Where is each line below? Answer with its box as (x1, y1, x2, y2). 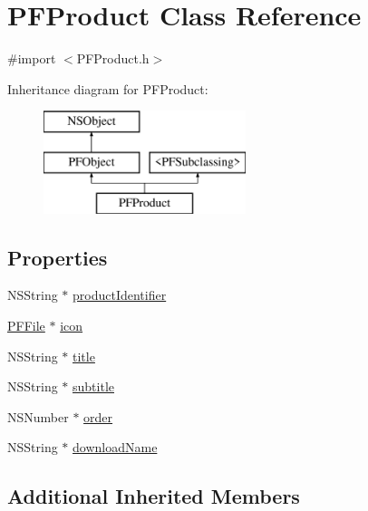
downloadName (73, 438, 158, 457)
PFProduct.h (76, 49, 150, 68)
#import (7, 49, 56, 68)
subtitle (73, 377, 114, 396)
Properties (7, 243, 108, 271)
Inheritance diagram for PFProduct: (7, 79, 208, 98)
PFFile (7, 316, 45, 335)
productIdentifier (73, 285, 167, 304)
